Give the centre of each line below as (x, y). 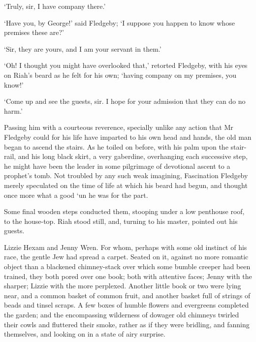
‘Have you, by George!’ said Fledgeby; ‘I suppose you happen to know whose (119, 22)
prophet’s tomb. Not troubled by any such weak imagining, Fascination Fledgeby (126, 175)
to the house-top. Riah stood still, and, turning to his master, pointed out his (121, 221)
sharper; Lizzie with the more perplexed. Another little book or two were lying (123, 286)
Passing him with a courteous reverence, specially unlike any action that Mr (119, 127)
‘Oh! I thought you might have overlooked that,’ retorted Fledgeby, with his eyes (126, 65)
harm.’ (13, 110)
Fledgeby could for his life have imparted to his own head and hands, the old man (128, 137)
